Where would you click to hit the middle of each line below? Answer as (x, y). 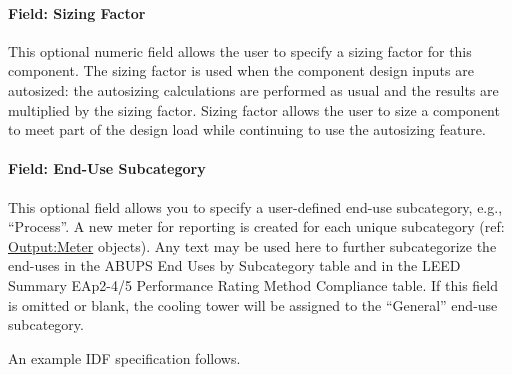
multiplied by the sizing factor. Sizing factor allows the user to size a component (254, 109)
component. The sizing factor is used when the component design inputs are (241, 70)
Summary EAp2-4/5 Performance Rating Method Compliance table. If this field (253, 284)
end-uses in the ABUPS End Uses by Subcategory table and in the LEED (234, 265)
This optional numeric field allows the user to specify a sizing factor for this (240, 50)
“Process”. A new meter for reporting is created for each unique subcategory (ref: (256, 226)
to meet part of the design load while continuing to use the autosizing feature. (247, 129)
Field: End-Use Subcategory (107, 168)
